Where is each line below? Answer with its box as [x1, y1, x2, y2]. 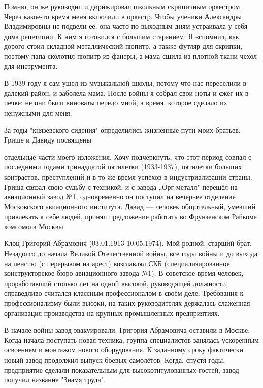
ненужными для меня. [4, 107, 72, 118]
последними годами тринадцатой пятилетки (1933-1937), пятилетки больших [4, 161, 242, 172]
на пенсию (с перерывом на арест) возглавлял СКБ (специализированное [4, 258, 230, 268]
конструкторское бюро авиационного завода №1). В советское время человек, [4, 268, 244, 278]
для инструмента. [4, 60, 58, 71]
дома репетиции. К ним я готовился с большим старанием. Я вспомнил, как [4, 30, 239, 41]
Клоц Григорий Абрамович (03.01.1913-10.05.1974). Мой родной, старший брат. [4, 238, 252, 249]
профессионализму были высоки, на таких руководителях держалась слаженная [4, 298, 250, 308]
